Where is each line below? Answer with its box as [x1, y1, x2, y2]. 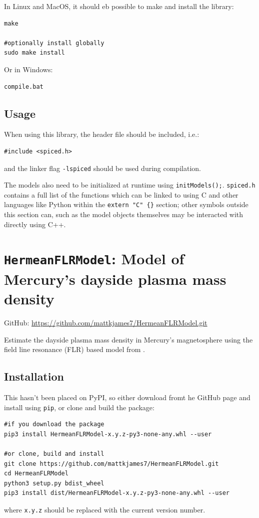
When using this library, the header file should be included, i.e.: [4, 129, 199, 139]
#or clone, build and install [4, 450, 104, 457]
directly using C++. [4, 219, 66, 229]
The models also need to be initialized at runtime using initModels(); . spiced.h [4, 180, 255, 190]
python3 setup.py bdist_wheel [4, 479, 104, 487]
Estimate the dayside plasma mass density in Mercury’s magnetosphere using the [4, 334, 253, 344]
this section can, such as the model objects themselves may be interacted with [4, 209, 243, 220]
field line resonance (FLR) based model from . [4, 344, 145, 355]
